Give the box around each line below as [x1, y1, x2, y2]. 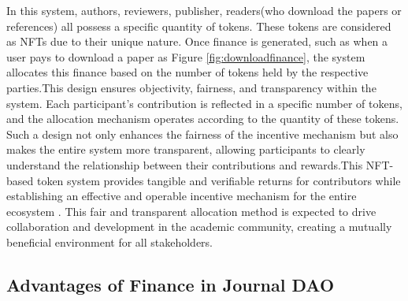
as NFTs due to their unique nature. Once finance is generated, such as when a [6, 33, 388, 50]
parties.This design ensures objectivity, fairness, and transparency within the [6, 79, 376, 95]
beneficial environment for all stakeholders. [6, 233, 213, 250]
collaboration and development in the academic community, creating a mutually [6, 218, 392, 235]
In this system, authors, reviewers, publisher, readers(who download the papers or [6, 2, 402, 18]
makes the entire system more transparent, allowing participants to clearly [6, 141, 365, 158]
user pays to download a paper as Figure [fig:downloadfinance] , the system [6, 48, 365, 65]
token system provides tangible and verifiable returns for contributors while [36, 172, 401, 188]
